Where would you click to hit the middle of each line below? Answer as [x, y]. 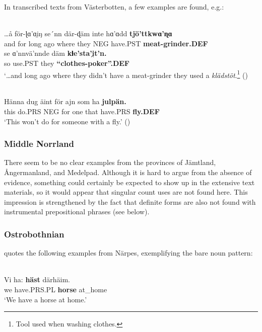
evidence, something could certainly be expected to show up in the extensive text [129, 182]
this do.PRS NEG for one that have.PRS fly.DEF [82, 111]
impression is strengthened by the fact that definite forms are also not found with [130, 201]
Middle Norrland [39, 144]
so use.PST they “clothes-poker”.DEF [67, 63]
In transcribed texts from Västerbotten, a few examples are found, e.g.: [114, 7]
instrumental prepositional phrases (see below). [77, 212]
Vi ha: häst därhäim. [37, 279]
